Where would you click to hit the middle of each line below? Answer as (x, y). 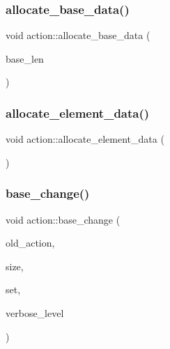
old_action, (30, 243)
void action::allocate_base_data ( (78, 35)
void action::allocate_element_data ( (85, 139)
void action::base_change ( (63, 219)
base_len (25, 58)
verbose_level (35, 313)
